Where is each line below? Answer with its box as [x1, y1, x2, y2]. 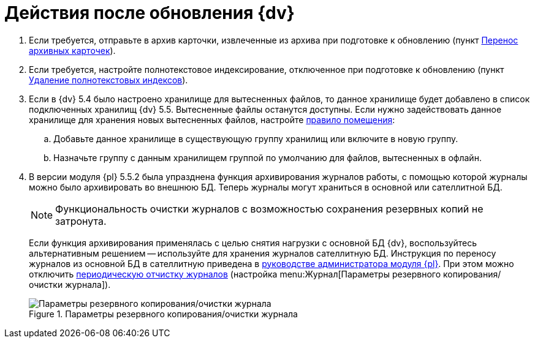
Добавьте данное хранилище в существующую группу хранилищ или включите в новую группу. [53, 133, 458, 144]
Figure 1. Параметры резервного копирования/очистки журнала [29, 308, 298, 319]
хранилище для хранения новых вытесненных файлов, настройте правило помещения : [29, 114, 395, 125]
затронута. [55, 214, 107, 227]
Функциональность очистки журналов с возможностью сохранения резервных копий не [55, 202, 484, 215]
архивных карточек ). [29, 45, 116, 56]
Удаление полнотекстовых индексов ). [29, 74, 188, 85]
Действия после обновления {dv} [4, 2, 295, 23]
